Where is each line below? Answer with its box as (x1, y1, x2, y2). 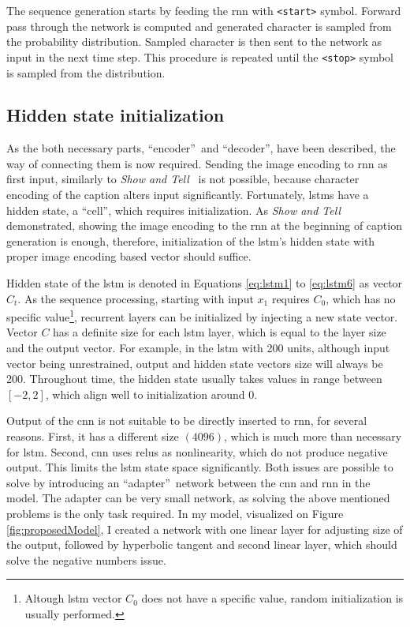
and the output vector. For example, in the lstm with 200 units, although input (6, 340, 390, 356)
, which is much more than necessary (223, 428, 402, 445)
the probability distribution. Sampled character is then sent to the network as (6, 33, 382, 50)
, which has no (326, 290, 396, 306)
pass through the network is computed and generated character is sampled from (6, 17, 392, 34)
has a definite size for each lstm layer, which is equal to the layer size (53, 324, 386, 340)
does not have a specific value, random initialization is (141, 590, 404, 606)
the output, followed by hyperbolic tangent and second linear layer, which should (6, 536, 397, 553)
